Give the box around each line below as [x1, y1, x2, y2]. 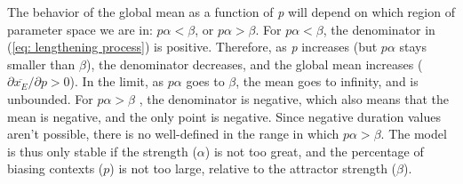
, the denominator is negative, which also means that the [139, 89, 449, 108]
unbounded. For [7, 89, 93, 108]
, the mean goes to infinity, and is [235, 72, 419, 91]
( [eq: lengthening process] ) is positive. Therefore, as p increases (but [7, 37, 378, 56]
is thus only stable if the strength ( [7, 141, 197, 160]
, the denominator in [323, 20, 435, 38]
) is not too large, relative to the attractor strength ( [109, 159, 397, 178]
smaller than [7, 54, 76, 73]
